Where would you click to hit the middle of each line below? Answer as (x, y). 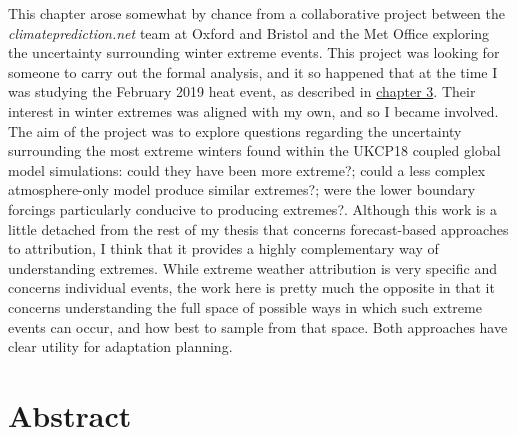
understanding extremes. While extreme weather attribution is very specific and (252, 267)
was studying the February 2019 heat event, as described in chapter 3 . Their (242, 91)
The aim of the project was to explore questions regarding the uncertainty (235, 130)
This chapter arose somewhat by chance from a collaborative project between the (256, 13)
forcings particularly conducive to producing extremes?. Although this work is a (253, 208)
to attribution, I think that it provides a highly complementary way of (223, 248)
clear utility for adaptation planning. (120, 346)
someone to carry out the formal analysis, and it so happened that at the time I (253, 71)
